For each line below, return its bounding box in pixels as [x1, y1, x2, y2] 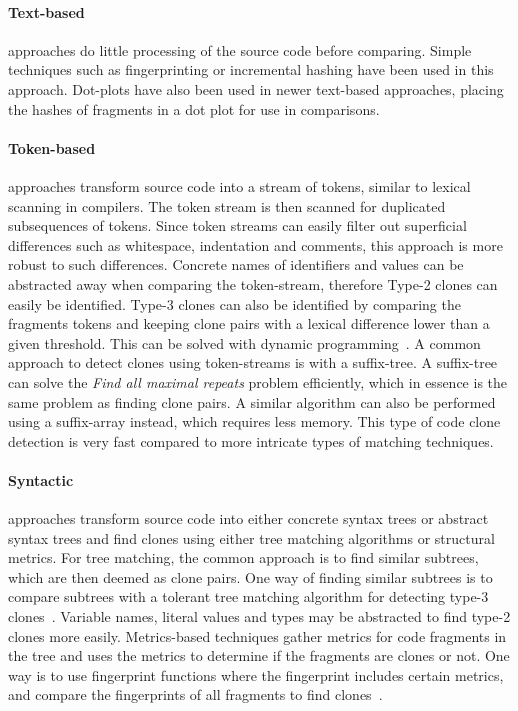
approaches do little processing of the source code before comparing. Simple [8, 39, 472, 60]
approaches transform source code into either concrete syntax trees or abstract [8, 508, 489, 529]
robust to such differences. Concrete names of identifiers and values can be [8, 254, 464, 275]
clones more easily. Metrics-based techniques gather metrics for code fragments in [8, 625, 507, 646]
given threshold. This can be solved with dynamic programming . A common [8, 332, 481, 353]
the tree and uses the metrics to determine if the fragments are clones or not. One [8, 645, 510, 666]
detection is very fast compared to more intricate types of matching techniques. [8, 430, 494, 451]
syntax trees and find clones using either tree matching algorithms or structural [8, 527, 495, 548]
